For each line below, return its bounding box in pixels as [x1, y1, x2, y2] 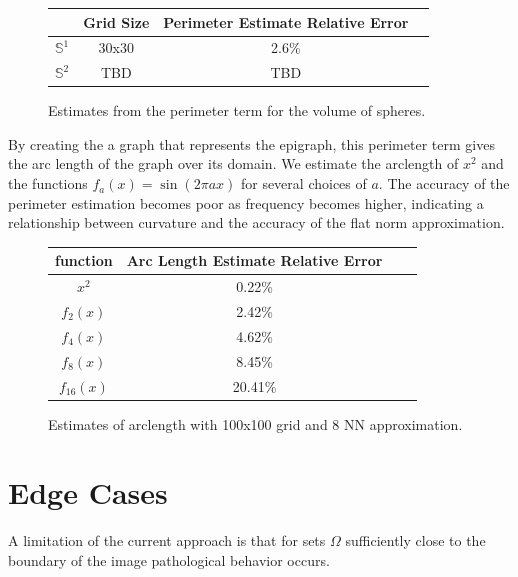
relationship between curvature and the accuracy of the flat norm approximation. [8, 212, 505, 233]
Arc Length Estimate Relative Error [126, 250, 383, 271]
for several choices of [240, 173, 367, 194]
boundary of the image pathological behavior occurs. [8, 549, 330, 570]
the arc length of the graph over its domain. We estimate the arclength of [8, 153, 459, 174]
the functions [8, 173, 88, 194]
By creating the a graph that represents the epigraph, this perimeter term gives [8, 133, 495, 154]
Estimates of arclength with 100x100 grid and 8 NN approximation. [48, 413, 463, 434]
